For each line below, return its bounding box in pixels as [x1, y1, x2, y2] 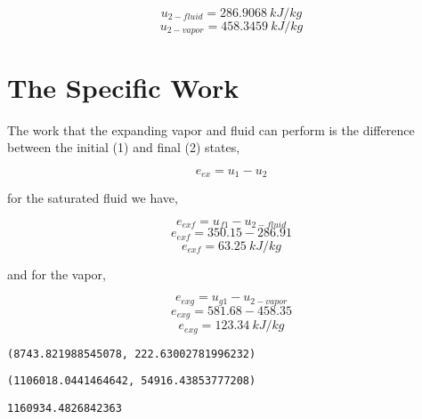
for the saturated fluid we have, [7, 189, 178, 207]
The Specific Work [7, 68, 239, 105]
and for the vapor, [7, 264, 106, 283]
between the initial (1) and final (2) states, [7, 138, 240, 157]
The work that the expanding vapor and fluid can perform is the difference [7, 120, 415, 139]
